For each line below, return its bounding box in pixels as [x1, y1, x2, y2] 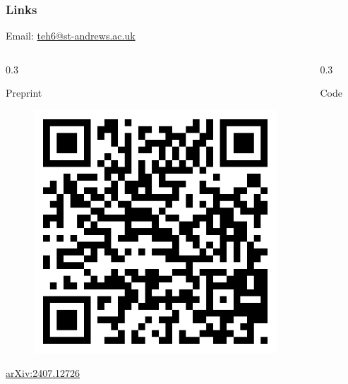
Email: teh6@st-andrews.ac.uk [6, 28, 136, 43]
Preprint [6, 85, 42, 100]
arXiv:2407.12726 [6, 366, 80, 380]
